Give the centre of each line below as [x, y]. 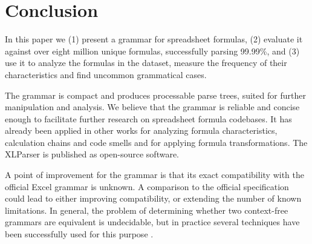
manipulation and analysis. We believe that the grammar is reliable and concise [152, 107]
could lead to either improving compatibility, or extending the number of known [153, 198]
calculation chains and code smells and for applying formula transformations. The [156, 142]
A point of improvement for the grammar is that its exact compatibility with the [154, 175]
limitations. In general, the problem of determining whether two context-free [147, 210]
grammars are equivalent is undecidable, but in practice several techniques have [152, 222]
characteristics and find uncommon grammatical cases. [106, 74]
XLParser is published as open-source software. [92, 154]
